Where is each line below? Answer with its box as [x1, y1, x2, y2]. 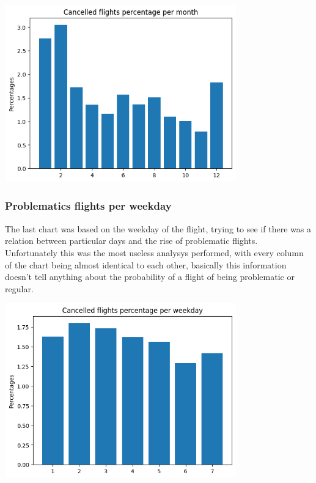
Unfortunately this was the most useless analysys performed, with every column [5, 246, 304, 259]
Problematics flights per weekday [5, 198, 172, 213]
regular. [5, 282, 34, 295]
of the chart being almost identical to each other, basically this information [5, 258, 287, 271]
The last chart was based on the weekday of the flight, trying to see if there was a [5, 222, 311, 235]
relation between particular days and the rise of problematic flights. [5, 234, 258, 247]
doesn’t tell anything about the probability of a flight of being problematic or [5, 270, 295, 283]
